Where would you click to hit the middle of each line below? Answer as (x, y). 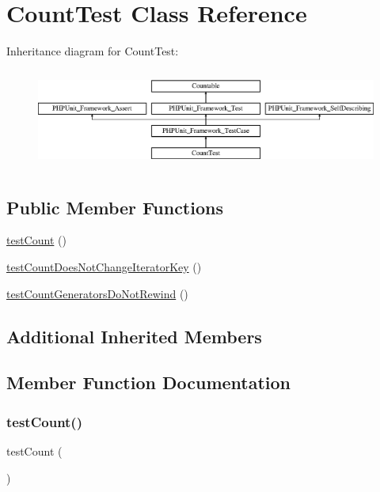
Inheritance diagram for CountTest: (93, 51)
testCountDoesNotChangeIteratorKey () (104, 266)
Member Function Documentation (149, 382)
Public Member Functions (115, 207)
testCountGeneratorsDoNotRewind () (97, 293)
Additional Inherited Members (134, 336)
